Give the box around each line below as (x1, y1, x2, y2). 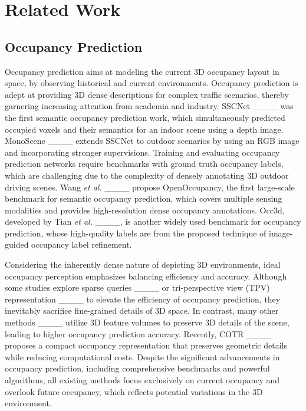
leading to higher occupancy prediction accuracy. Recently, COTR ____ (5, 327, 272, 340)
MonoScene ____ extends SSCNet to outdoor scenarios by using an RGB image (5, 134, 300, 147)
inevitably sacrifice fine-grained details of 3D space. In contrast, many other (5, 304, 279, 317)
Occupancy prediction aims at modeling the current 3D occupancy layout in (5, 65, 279, 77)
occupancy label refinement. (31, 238, 132, 251)
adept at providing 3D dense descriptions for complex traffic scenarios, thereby (5, 88, 289, 100)
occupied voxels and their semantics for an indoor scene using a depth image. (5, 123, 284, 135)
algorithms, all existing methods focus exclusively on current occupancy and (5, 374, 280, 386)
